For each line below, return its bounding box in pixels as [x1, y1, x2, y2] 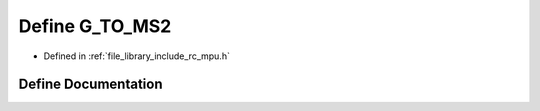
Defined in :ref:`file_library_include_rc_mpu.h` [43, 50, 230, 62]
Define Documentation [18, 76, 163, 93]
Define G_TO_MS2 [18, 15, 172, 37]
